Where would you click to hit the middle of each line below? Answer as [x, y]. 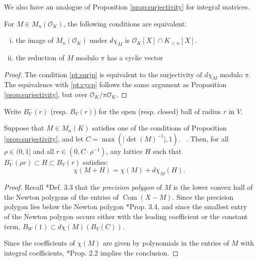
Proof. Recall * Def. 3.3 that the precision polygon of [83, 187]
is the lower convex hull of [213, 187]
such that [167, 151]
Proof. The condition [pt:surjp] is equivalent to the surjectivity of [103, 74]
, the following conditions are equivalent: [125, 23]
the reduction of [40, 57]
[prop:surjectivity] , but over [46, 94]
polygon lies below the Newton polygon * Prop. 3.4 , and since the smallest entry [126, 206]
